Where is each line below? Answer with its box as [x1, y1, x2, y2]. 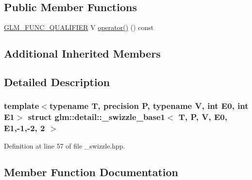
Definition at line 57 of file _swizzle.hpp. [4, 141, 125, 151]
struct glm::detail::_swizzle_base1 [28, 111, 165, 123]
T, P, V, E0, [178, 111, 227, 123]
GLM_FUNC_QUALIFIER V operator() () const [4, 22, 154, 32]
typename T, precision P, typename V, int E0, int [49, 100, 249, 112]
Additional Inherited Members [4, 46, 161, 61]
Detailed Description [4, 74, 110, 89]
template [4, 100, 39, 112]
